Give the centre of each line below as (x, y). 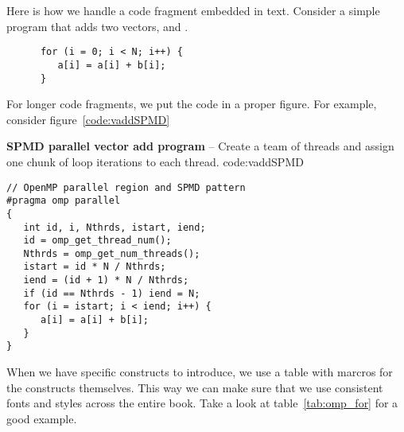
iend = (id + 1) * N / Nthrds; (106, 280)
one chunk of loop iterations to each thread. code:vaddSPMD (155, 161)
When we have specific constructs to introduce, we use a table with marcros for (200, 372)
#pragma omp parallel (64, 201)
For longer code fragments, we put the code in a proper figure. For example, (192, 104)
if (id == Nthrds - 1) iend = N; (112, 293)
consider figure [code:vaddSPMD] (88, 119)
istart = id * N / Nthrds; (95, 267)
